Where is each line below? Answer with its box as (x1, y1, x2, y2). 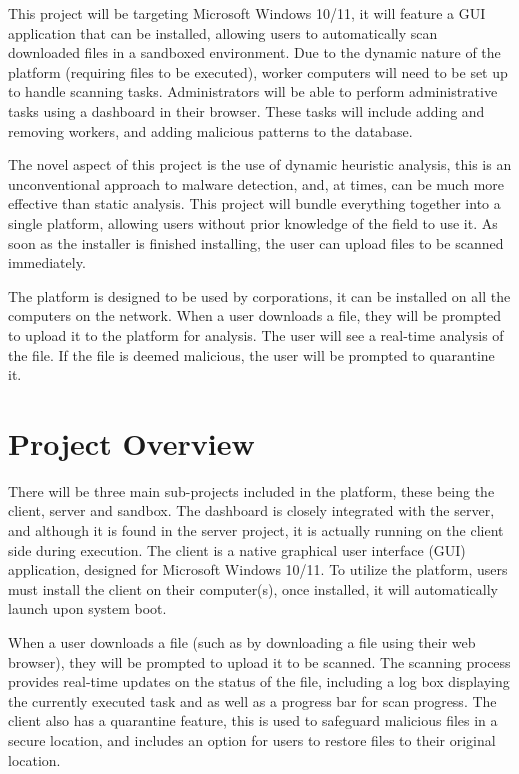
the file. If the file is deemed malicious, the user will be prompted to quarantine (8, 344, 495, 365)
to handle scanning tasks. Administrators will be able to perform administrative (8, 81, 498, 102)
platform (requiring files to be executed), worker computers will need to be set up (8, 61, 508, 82)
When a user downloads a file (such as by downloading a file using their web (8, 631, 476, 652)
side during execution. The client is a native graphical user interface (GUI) (8, 539, 466, 560)
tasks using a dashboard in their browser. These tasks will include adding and (8, 100, 485, 121)
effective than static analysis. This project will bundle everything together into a (8, 193, 501, 214)
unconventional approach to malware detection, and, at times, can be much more (8, 173, 505, 194)
